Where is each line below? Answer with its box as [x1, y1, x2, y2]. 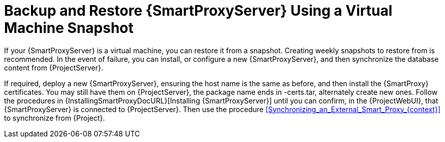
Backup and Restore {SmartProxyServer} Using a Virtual [4, 2, 393, 19]
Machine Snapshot [4, 19, 134, 37]
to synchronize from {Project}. [4, 113, 105, 122]
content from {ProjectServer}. [4, 63, 104, 72]
